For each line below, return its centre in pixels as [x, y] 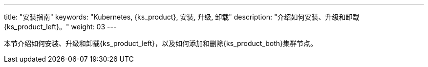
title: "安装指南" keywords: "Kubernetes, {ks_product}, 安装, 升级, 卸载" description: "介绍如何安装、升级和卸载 [182, 17]
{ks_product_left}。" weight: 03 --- [60, 27]
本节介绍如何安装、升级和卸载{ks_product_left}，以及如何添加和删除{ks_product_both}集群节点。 [160, 43]
